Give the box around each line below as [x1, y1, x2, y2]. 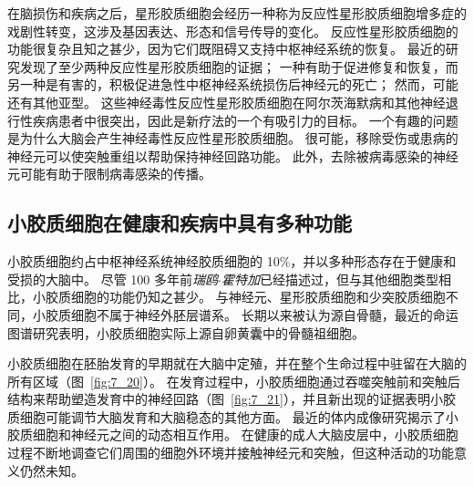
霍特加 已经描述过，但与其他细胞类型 [221, 269, 438, 288]
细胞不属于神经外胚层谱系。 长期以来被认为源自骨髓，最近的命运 [70, 305, 459, 324]
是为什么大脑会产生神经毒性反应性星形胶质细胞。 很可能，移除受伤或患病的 [7, 129, 459, 148]
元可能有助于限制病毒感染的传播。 [7, 164, 211, 183]
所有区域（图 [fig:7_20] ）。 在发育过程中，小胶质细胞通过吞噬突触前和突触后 [7, 371, 460, 390]
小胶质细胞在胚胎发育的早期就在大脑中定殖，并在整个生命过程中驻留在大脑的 [7, 354, 467, 373]
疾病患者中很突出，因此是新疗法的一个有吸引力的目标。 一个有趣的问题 [32, 110, 459, 129]
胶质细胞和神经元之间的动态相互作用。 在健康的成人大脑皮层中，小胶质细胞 [7, 425, 459, 444]
